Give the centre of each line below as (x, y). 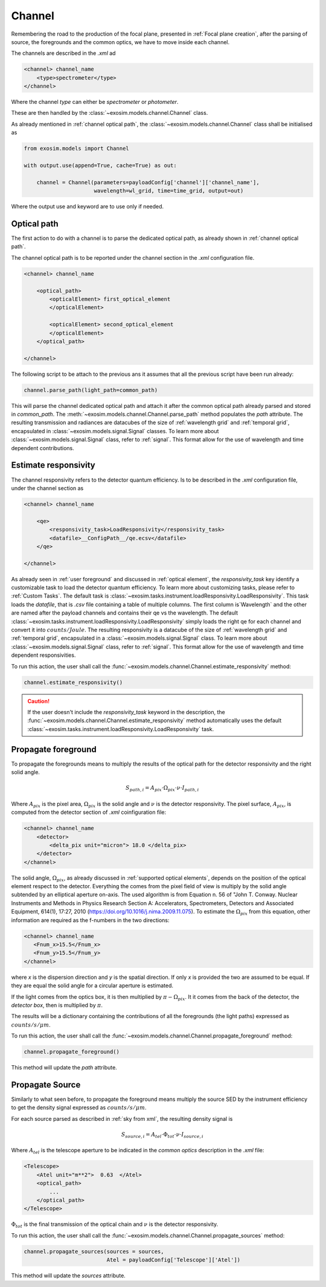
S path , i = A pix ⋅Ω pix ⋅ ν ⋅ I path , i (162, 789)
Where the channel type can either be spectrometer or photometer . (95, 102)
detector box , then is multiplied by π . (57, 1005)
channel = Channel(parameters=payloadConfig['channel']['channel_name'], (148, 182)
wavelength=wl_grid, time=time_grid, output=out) (169, 191)
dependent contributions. (43, 448)
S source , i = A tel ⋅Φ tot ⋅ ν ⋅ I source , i (162, 1135)
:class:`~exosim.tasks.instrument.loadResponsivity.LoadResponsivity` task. (121, 729)
